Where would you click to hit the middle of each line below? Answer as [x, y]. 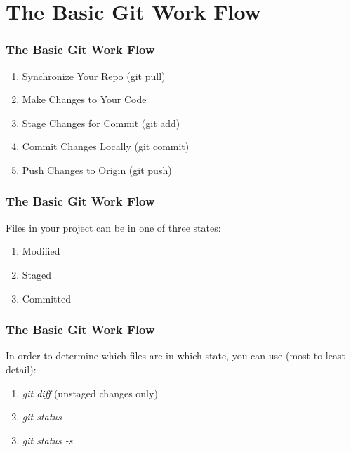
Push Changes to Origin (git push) [97, 169]
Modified [41, 251]
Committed [47, 298]
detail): [21, 369]
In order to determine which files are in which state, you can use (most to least [175, 355]
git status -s [47, 440]
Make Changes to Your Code [84, 99]
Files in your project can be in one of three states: [113, 227]
